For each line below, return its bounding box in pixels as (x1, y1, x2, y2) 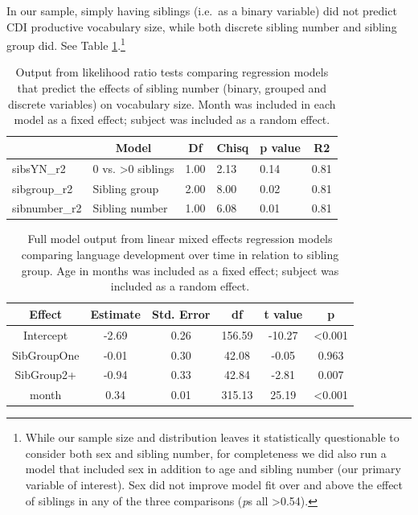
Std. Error (151, 305, 211, 322)
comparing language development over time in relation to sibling (21, 246, 339, 263)
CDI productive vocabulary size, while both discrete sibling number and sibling (6, 18, 397, 35)
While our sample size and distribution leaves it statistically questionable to (25, 429, 400, 446)
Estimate (90, 305, 141, 322)
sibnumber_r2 (12, 200, 82, 216)
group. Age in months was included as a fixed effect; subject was (21, 262, 339, 278)
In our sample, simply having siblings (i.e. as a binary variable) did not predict (6, 2, 397, 19)
